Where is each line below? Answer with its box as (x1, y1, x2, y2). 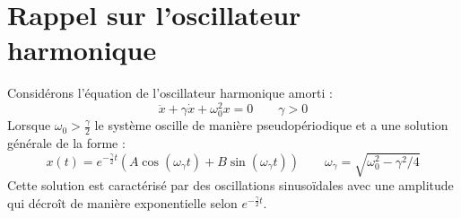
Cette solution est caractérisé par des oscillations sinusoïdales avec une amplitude (7, 176, 454, 195)
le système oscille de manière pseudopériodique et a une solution (94, 116, 448, 135)
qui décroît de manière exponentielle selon (7, 193, 238, 212)
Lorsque (7, 116, 51, 135)
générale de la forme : (7, 133, 126, 152)
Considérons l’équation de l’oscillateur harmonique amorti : (7, 83, 333, 102)
